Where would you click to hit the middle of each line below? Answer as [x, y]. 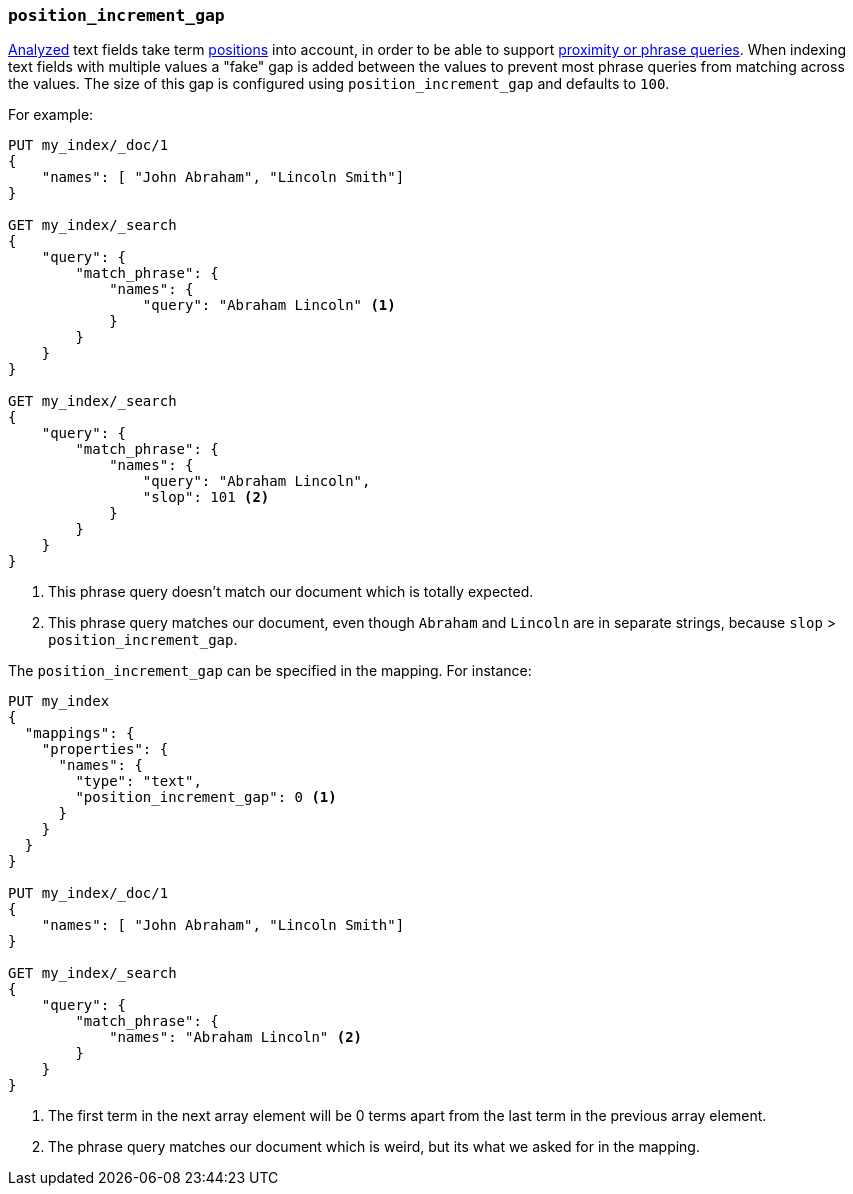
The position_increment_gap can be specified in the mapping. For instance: [270, 671]
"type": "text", [138, 781]
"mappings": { [79, 733]
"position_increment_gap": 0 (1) [206, 797]
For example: [51, 115]
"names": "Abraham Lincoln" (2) [236, 1037]
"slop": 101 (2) [206, 497]
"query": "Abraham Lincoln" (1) [269, 305]
